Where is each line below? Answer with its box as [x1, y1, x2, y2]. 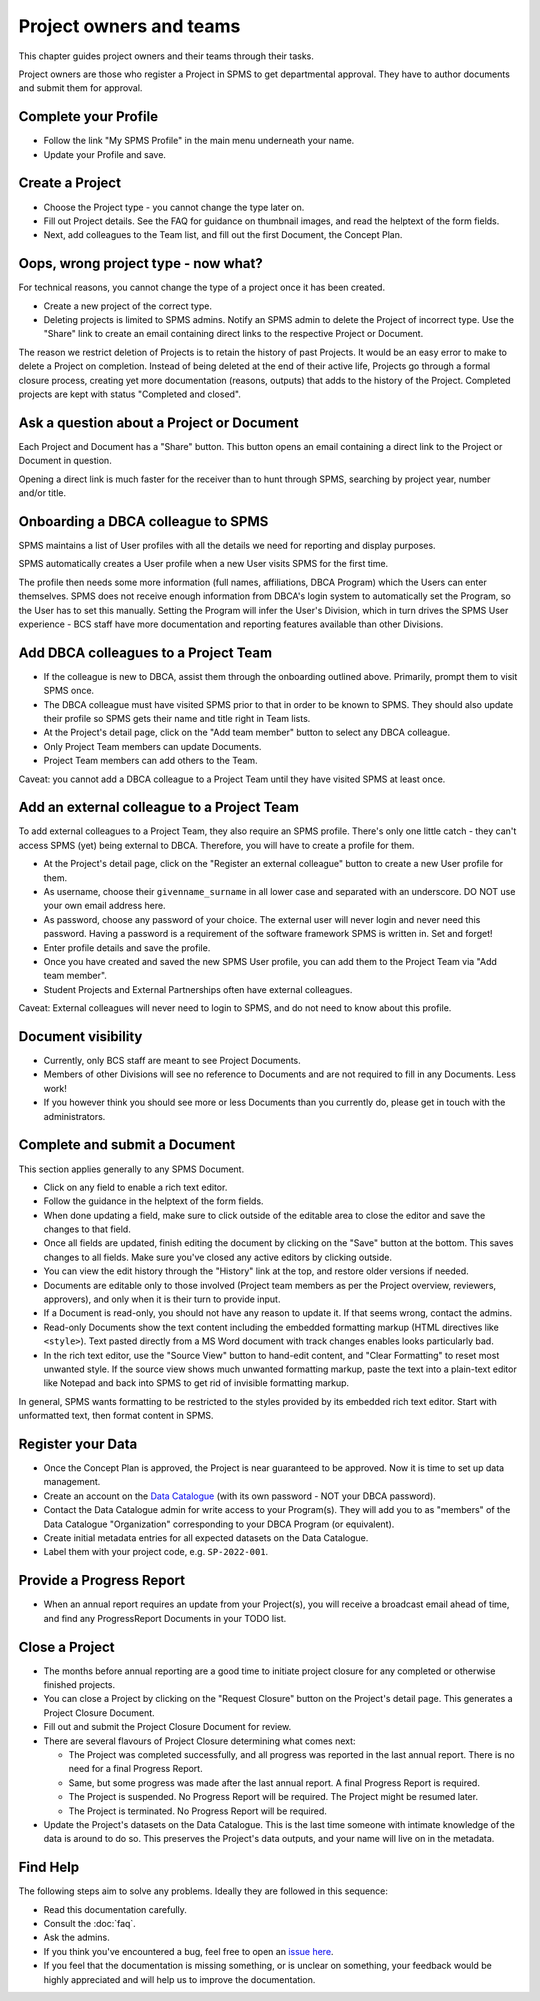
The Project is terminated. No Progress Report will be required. [68, 1805, 327, 1817]
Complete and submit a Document [18, 1136, 236, 1154]
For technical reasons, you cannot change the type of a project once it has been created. [18, 281, 385, 294]
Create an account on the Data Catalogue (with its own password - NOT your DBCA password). [43, 1490, 437, 1502]
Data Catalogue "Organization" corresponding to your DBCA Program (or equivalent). [43, 1518, 395, 1530]
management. [43, 1476, 101, 1488]
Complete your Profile [18, 108, 159, 125]
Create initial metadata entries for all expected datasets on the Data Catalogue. [43, 1532, 369, 1544]
